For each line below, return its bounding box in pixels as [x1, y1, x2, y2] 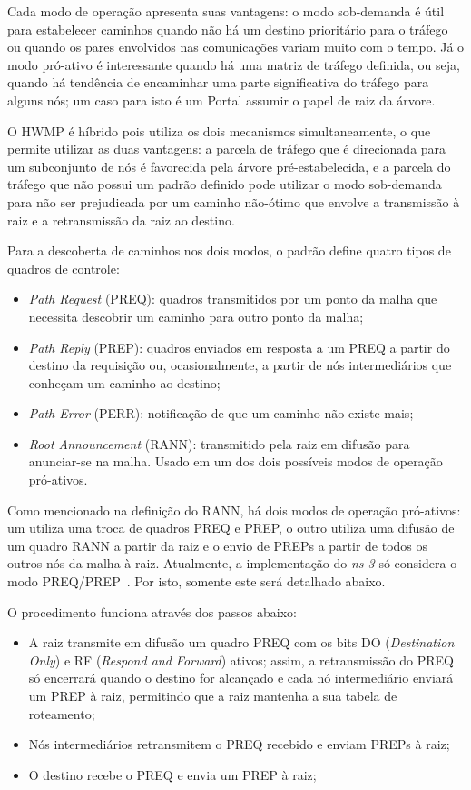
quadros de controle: [7, 258, 120, 277]
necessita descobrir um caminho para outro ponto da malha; [28, 306, 364, 325]
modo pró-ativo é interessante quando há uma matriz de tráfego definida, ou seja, [7, 55, 460, 74]
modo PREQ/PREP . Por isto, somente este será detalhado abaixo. [7, 572, 386, 591]
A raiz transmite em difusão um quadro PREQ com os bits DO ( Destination [28, 633, 455, 652]
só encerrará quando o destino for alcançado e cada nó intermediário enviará [28, 668, 454, 687]
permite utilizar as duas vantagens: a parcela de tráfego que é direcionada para [7, 139, 446, 158]
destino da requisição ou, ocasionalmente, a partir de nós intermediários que [28, 355, 452, 375]
